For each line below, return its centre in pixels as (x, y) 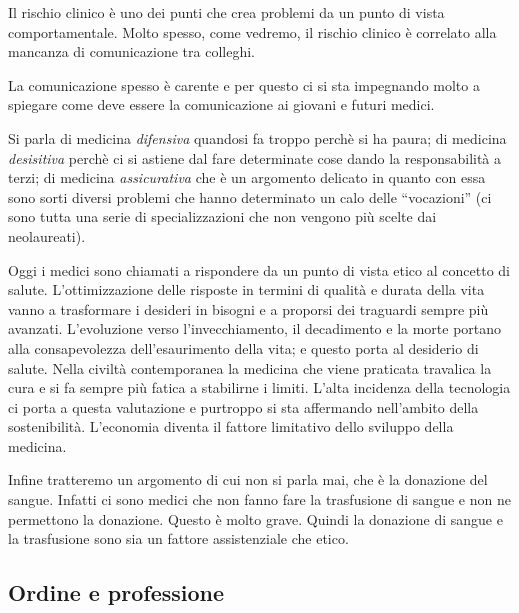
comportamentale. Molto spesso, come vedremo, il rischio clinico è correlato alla (252, 31)
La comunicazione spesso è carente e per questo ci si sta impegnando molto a (244, 84)
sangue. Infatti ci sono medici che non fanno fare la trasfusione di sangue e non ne (259, 499)
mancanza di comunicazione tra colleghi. (131, 51)
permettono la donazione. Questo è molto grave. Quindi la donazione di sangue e (255, 518)
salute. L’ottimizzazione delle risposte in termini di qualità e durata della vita (246, 289)
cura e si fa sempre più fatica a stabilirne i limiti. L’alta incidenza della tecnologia (259, 387)
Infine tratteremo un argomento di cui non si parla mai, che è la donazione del (248, 479)
